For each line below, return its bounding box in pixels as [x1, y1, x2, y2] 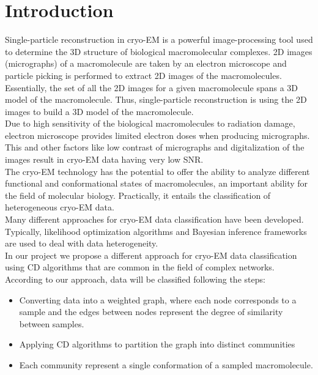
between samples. [19, 317, 84, 330]
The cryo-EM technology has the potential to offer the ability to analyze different [5, 165, 310, 177]
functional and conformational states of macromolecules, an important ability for [5, 177, 308, 190]
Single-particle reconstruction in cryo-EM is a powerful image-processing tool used [5, 33, 313, 46]
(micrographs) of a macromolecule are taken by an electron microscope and [5, 57, 287, 70]
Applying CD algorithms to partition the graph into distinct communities [19, 338, 295, 351]
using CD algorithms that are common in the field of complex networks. [5, 261, 275, 273]
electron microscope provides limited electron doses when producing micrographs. [5, 128, 310, 141]
